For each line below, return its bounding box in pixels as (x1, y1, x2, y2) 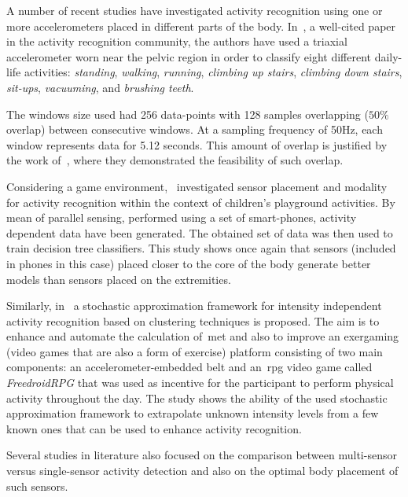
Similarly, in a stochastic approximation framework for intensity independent (6, 297, 382, 314)
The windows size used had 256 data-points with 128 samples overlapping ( (6, 105, 369, 122)
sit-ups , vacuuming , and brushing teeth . (6, 79, 194, 95)
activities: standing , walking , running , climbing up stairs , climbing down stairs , (24, 64, 402, 80)
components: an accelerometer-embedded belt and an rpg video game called (6, 359, 373, 375)
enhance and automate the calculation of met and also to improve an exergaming (6, 328, 399, 344)
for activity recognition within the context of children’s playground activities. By (6, 193, 395, 210)
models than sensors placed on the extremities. (6, 271, 231, 287)
